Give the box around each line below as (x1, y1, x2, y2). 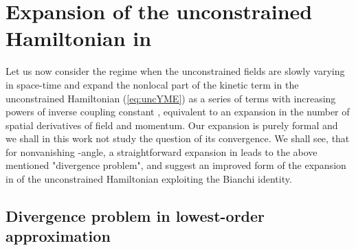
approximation (5, 225, 111, 247)
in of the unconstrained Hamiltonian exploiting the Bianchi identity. (5, 172, 292, 186)
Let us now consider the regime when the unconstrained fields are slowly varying (5, 64, 345, 78)
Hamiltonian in (5, 24, 152, 52)
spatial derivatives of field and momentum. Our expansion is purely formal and (5, 117, 338, 132)
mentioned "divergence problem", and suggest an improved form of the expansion (5, 158, 346, 172)
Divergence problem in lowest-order (5, 205, 265, 227)
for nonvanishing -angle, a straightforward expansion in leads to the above (5, 144, 318, 159)
